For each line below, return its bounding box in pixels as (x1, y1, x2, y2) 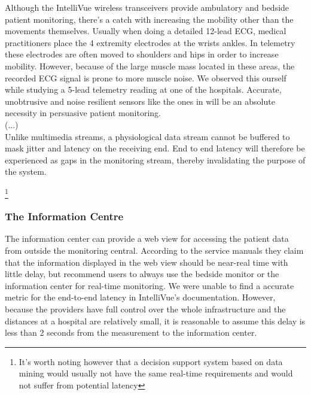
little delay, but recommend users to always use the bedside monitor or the (5, 268, 279, 280)
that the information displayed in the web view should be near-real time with (5, 256, 288, 268)
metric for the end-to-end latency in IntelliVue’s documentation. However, (5, 291, 276, 303)
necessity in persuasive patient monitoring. (5, 107, 161, 119)
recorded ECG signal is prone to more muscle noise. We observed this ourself (5, 71, 286, 84)
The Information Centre (5, 209, 124, 224)
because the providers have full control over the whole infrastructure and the (5, 303, 286, 315)
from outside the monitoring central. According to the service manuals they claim (5, 244, 304, 257)
